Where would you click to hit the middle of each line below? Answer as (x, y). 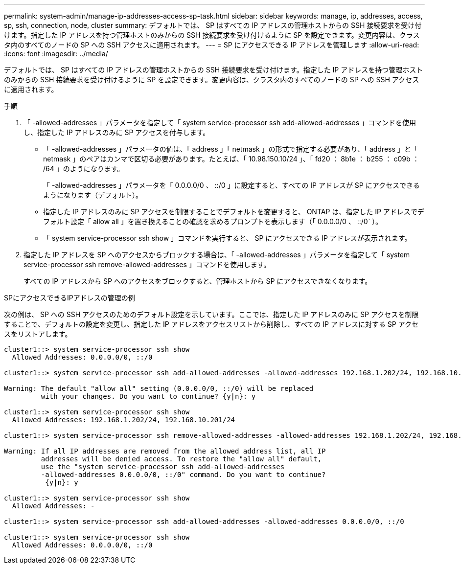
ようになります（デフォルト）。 (93, 195)
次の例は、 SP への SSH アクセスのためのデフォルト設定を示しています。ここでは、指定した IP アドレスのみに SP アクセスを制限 (211, 314)
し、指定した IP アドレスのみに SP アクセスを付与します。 (117, 132)
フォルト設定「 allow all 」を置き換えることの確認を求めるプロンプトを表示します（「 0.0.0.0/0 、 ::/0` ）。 (213, 221)
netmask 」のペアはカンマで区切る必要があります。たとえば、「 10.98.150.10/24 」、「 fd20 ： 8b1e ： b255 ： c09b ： (231, 159)
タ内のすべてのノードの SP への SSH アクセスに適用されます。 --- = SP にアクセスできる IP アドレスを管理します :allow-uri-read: (212, 45)
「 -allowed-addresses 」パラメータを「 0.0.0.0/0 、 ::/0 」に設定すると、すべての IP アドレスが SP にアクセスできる (231, 185)
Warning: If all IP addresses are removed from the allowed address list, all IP (165, 451)
